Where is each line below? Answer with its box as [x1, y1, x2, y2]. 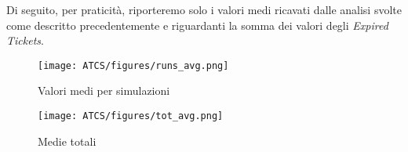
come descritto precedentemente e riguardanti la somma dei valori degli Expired [6, 16, 388, 33]
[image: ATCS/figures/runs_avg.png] [38, 60, 229, 71]
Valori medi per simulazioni [38, 82, 170, 99]
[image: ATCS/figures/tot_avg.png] [38, 110, 224, 122]
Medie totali [38, 132, 97, 149]
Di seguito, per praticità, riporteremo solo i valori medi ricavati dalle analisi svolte [6, 2, 402, 17]
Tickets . [6, 32, 44, 49]
